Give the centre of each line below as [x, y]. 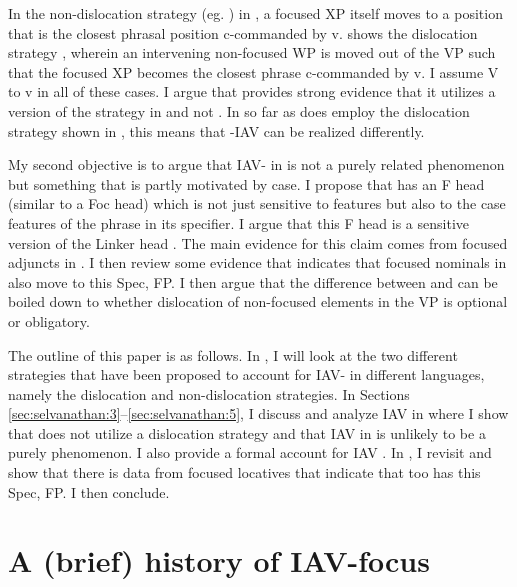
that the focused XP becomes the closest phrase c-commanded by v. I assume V [253, 71]
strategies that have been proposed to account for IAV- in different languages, [246, 374]
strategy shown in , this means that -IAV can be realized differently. [216, 130]
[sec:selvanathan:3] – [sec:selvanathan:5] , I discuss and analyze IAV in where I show [258, 413]
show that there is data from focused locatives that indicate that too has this [244, 472]
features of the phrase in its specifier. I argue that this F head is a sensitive [238, 222]
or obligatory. [49, 320]
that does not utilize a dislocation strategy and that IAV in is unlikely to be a [247, 432]
